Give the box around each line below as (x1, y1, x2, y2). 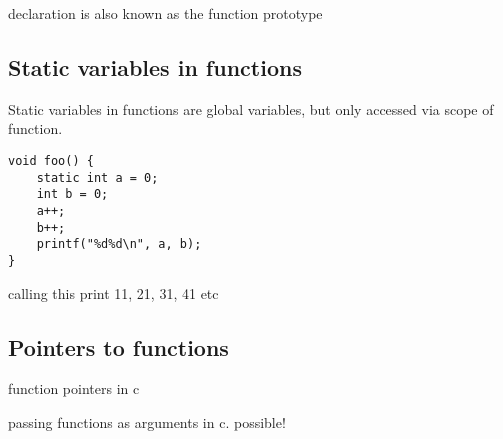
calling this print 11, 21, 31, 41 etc (8, 282, 219, 303)
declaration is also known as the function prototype (8, 3, 323, 23)
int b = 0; (36, 187, 109, 202)
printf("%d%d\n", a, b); (36, 237, 202, 252)
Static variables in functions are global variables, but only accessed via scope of (8, 98, 494, 119)
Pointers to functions (8, 331, 229, 362)
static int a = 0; (36, 170, 159, 185)
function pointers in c (8, 378, 140, 399)
